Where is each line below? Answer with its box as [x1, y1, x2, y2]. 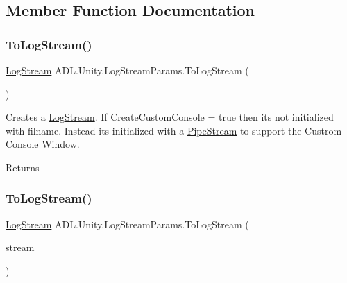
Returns [6, 160, 40, 174]
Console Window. [6, 137, 80, 151]
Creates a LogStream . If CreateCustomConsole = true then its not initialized [6, 110, 334, 124]
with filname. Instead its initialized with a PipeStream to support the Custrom [6, 123, 342, 137]
